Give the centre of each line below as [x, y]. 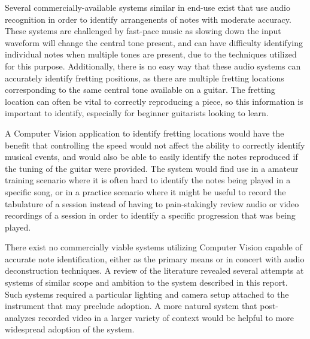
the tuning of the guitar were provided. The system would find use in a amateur [152, 168]
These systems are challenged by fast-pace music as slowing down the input [143, 31]
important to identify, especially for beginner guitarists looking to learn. [137, 113]
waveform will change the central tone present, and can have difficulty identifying [154, 42]
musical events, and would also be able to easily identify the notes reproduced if [151, 157]
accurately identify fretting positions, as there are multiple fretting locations [145, 78]
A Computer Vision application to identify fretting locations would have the [145, 133]
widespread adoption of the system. [70, 329]
